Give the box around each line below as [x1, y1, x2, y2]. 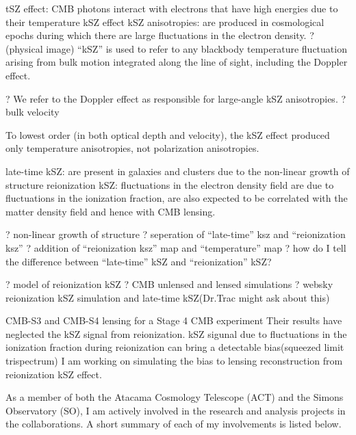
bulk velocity [5, 105, 60, 119]
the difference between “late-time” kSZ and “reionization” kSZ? [5, 254, 272, 268]
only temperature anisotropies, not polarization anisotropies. [5, 141, 259, 155]
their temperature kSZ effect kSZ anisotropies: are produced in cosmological [5, 14, 325, 29]
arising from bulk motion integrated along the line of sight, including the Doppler [5, 55, 348, 69]
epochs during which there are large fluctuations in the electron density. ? [5, 28, 314, 42]
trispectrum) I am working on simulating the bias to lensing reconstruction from [5, 354, 343, 368]
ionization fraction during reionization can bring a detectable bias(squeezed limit [5, 340, 344, 354]
